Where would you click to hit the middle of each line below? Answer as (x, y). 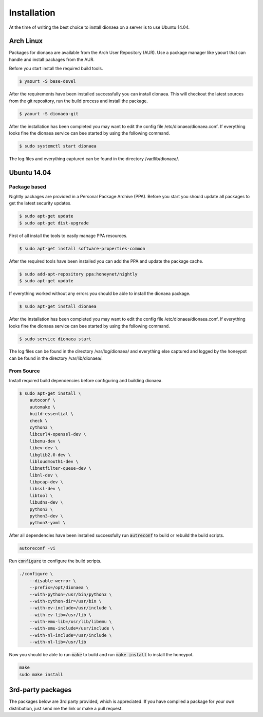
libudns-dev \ (46, 502)
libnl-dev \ (44, 475)
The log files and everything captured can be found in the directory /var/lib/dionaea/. (94, 159)
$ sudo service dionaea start (55, 339)
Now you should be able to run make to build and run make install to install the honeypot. (102, 655)
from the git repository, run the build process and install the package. (78, 101)
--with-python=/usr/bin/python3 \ (71, 594)
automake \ (42, 407)
